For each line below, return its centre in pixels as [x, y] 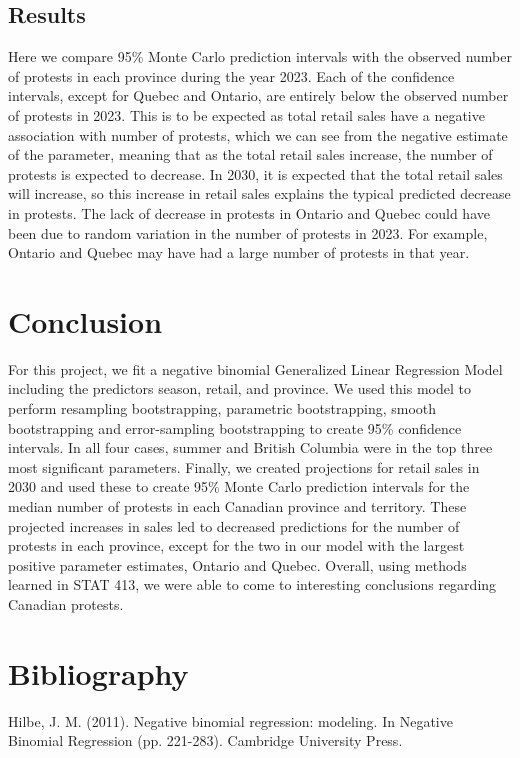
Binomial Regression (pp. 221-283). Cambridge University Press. [205, 740]
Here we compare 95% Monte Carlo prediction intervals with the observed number [260, 56]
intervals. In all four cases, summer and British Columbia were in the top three [250, 447]
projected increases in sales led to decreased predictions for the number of [234, 525]
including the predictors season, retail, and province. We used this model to [239, 388]
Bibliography [98, 672]
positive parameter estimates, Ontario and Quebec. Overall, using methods [237, 564]
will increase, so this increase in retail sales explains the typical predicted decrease [259, 193]
